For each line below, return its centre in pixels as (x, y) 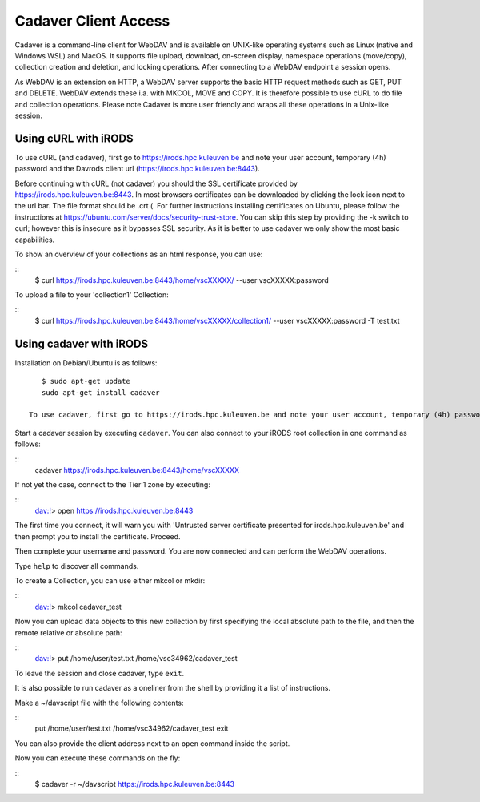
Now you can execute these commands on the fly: (98, 758)
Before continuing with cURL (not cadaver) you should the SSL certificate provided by (156, 183)
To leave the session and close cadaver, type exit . (100, 673)
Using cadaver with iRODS (82, 343)
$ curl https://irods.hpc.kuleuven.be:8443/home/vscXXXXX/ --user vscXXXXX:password (182, 280)
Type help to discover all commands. (77, 566)
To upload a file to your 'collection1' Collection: (92, 295)
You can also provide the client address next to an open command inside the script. (152, 743)
